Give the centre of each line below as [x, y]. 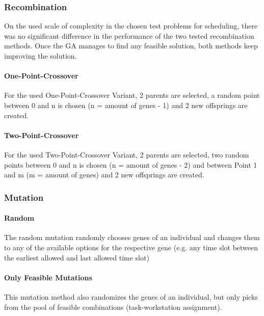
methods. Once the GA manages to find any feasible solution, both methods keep [131, 46]
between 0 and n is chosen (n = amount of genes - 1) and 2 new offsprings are [126, 105]
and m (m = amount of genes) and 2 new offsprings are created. [104, 175]
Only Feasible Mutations [48, 277]
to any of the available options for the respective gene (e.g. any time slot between [131, 247]
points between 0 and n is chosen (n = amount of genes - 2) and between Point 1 [131, 164]
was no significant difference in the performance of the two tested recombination [129, 35]
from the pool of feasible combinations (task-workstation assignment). [113, 307]
